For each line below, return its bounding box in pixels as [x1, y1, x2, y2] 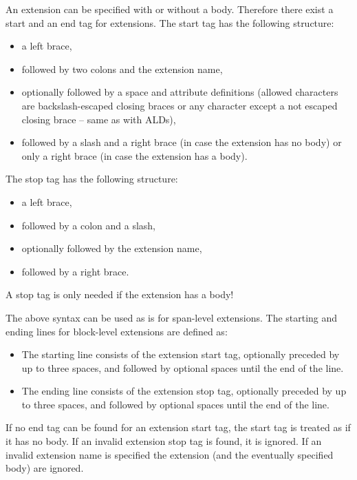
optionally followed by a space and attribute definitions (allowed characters [21, 85, 338, 99]
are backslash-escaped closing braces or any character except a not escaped [21, 98, 338, 112]
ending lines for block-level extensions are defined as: [6, 324, 228, 338]
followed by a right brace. [21, 264, 129, 278]
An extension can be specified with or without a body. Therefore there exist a [6, 2, 334, 16]
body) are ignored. [6, 461, 84, 475]
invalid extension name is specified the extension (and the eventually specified [6, 447, 334, 461]
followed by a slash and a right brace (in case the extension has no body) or [21, 135, 342, 149]
